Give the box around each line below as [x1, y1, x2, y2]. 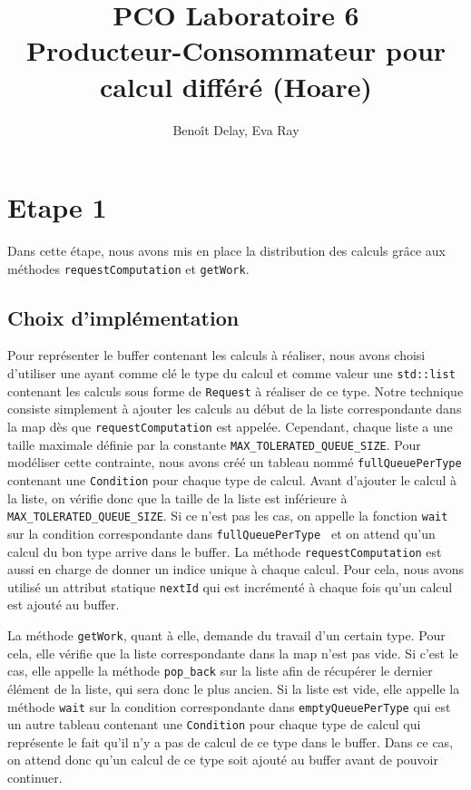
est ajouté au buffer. [7, 595, 120, 614]
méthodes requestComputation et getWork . [7, 258, 250, 278]
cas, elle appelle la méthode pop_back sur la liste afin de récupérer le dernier [7, 661, 433, 680]
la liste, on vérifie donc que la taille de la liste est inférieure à [7, 488, 348, 507]
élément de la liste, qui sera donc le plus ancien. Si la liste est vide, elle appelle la [7, 678, 460, 697]
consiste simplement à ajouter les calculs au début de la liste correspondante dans [7, 399, 462, 418]
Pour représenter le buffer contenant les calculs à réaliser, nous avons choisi [7, 346, 426, 365]
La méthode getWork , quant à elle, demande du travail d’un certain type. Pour [7, 626, 446, 645]
